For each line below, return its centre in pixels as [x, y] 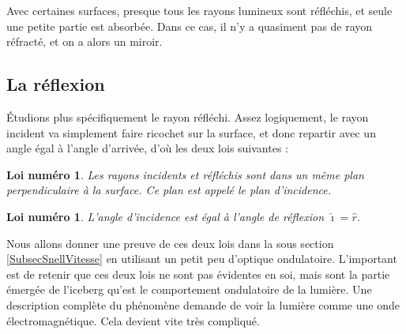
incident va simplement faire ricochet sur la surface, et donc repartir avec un [191, 132]
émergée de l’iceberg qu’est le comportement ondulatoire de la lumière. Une [189, 289]
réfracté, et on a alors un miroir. [85, 41]
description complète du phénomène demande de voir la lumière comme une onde [203, 304]
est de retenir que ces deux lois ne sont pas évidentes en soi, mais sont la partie [198, 274]
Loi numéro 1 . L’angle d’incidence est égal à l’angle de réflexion [165, 216]
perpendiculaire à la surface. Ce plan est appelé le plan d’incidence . [169, 190]
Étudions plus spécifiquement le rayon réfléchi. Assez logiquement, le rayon [188, 116]
